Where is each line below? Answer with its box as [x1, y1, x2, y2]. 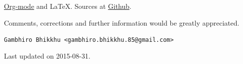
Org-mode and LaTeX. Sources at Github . [4, 1, 131, 11]
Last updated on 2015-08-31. [4, 50, 90, 61]
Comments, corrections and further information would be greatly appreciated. [4, 17, 240, 28]
